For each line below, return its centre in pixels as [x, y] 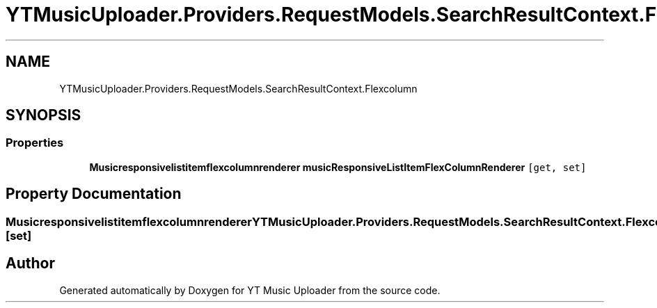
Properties [35, 143]
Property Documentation [94, 194]
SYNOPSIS [43, 115]
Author [30, 264]
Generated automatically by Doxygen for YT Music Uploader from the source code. [250, 290]
